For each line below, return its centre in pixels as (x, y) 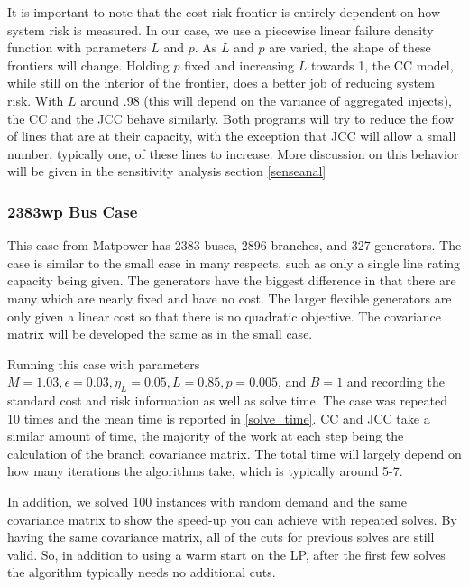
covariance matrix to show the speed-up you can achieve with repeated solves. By (232, 519)
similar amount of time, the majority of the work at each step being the (206, 436)
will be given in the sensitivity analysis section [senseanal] (167, 171)
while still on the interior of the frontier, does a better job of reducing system (221, 83)
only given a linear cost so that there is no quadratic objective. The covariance (225, 316)
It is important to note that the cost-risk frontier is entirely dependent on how (224, 12)
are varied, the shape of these (350, 47)
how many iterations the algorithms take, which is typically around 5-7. (205, 471)
